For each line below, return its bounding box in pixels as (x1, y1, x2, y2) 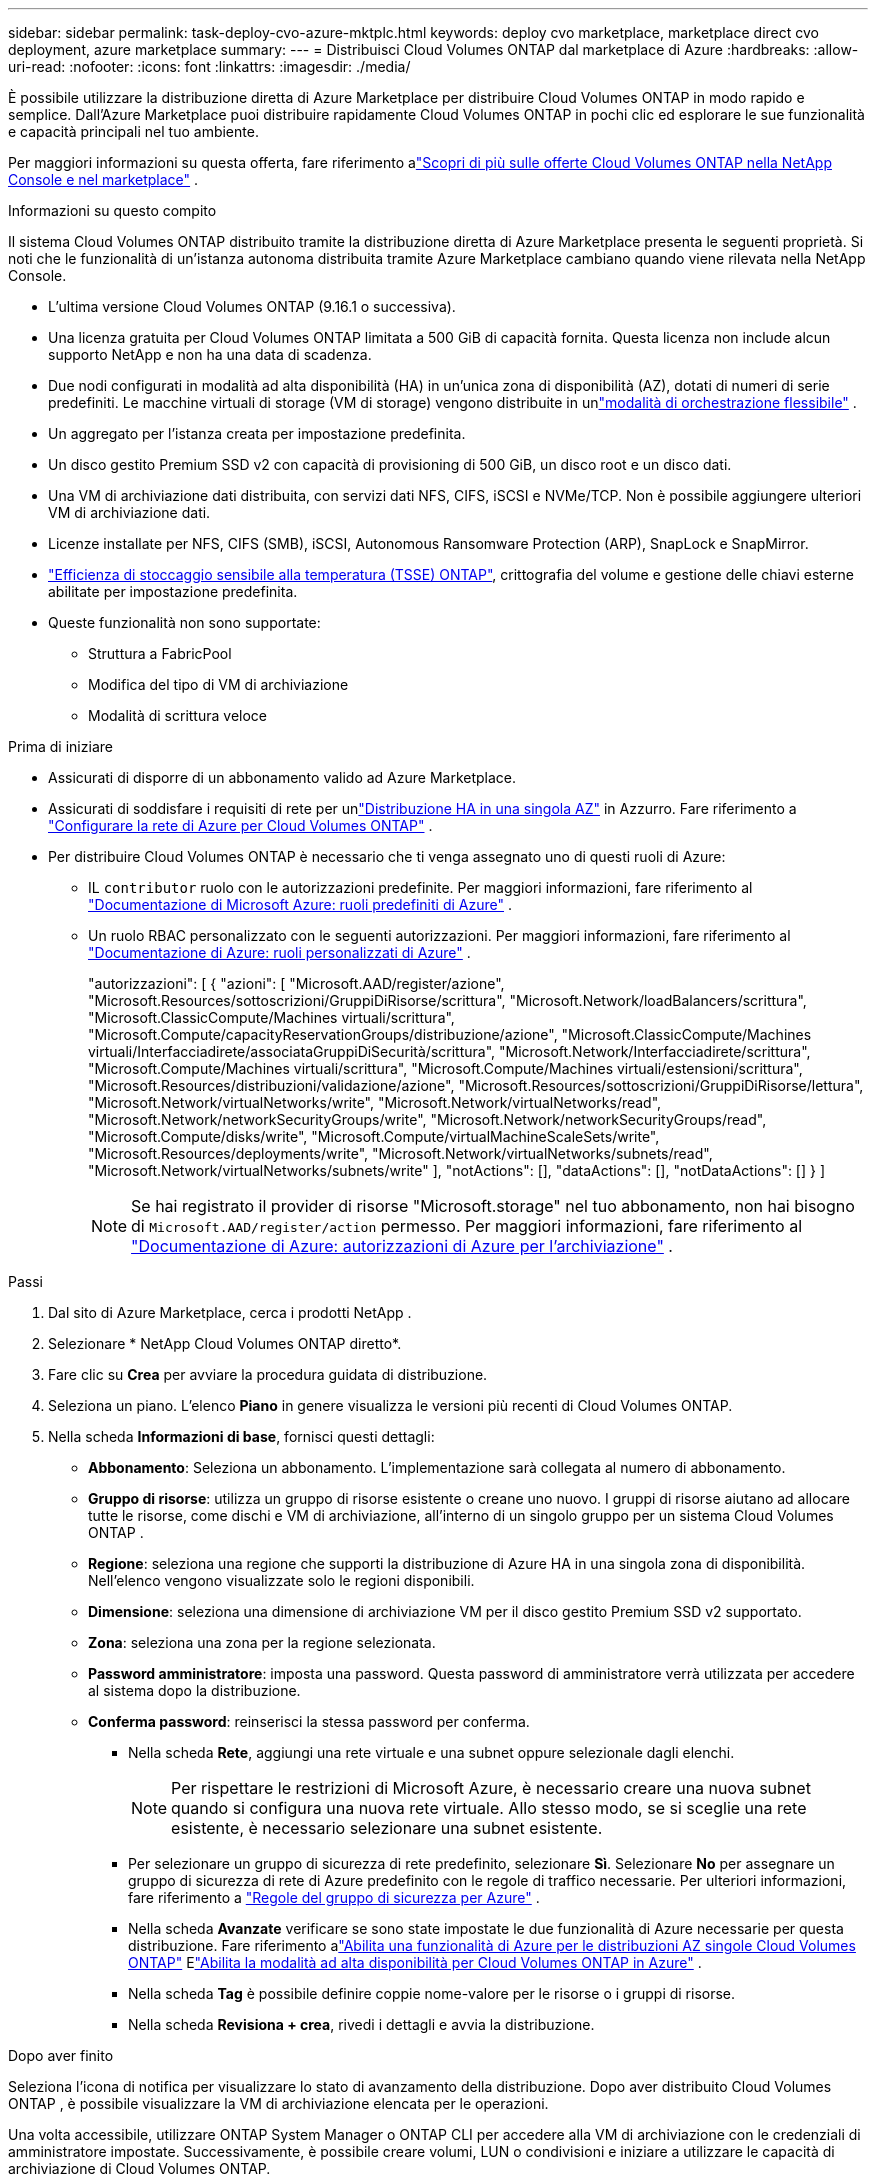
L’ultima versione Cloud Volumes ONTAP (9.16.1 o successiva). (48, 298, 456, 315)
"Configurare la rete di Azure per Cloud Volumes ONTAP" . (48, 817, 433, 834)
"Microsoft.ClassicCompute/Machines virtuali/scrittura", (88, 1009, 455, 1026)
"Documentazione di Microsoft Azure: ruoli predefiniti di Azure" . (88, 896, 512, 913)
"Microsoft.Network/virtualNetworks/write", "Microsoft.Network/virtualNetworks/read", (88, 1094, 662, 1111)
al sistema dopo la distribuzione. (88, 1682, 301, 1699)
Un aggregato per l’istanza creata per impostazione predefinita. (48, 425, 466, 442)
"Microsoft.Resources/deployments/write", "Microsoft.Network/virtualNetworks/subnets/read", (88, 1145, 713, 1162)
